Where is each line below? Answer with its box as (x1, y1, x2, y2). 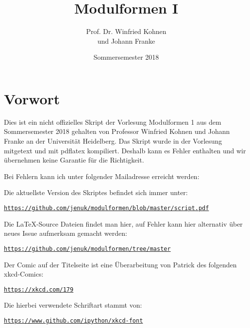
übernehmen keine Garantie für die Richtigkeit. (4, 155, 144, 165)
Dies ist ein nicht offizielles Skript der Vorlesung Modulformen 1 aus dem (4, 116, 221, 127)
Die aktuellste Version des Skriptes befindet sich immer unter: (4, 187, 188, 197)
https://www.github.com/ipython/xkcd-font (4, 317, 143, 324)
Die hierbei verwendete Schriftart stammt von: (4, 300, 142, 310)
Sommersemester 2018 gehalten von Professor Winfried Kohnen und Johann (4, 126, 230, 136)
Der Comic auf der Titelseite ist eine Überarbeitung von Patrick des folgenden (4, 259, 237, 269)
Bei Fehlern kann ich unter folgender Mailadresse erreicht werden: (4, 171, 200, 181)
